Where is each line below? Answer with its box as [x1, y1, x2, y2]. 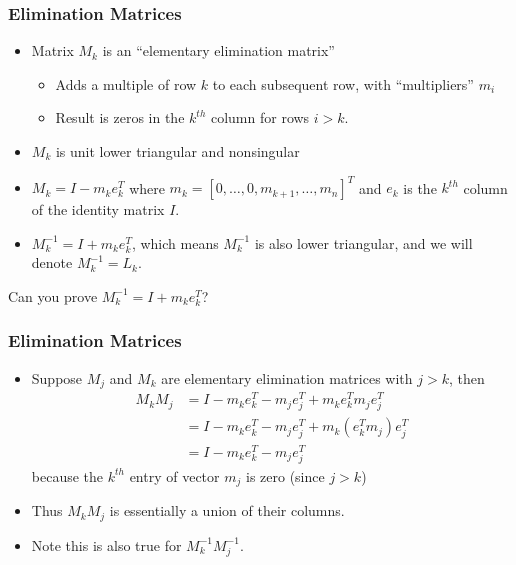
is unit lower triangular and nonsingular [55, 141, 300, 161]
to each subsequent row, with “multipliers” [212, 73, 474, 94]
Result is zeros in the [55, 107, 185, 128]
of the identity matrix [31, 199, 165, 220]
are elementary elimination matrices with [161, 367, 413, 388]
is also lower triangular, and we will [254, 232, 473, 253]
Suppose [31, 367, 83, 388]
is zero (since [246, 465, 325, 486]
